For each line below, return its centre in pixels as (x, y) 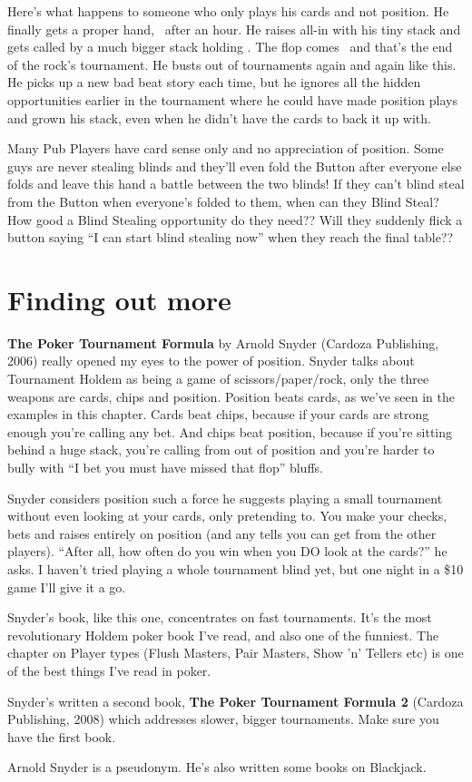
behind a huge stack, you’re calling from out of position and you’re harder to (221, 450)
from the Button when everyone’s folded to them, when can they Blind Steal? (223, 201)
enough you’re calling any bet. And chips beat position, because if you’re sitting (230, 431)
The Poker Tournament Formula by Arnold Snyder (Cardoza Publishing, (223, 342)
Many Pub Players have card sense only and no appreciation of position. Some (226, 148)
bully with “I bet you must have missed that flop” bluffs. (165, 467)
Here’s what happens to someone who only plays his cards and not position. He (228, 11)
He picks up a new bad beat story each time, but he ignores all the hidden (214, 82)
